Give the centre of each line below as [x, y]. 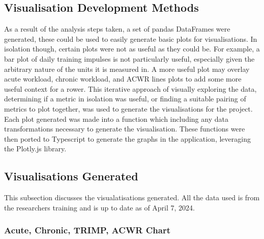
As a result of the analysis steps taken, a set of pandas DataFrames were [117, 29]
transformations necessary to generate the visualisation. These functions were [125, 129]
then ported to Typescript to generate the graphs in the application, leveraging [127, 138]
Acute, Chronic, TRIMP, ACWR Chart [87, 230]
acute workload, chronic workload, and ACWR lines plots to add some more [123, 79]
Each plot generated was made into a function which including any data [116, 118]
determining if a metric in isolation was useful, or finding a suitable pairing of [125, 99]
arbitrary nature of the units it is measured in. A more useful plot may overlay [127, 69]
